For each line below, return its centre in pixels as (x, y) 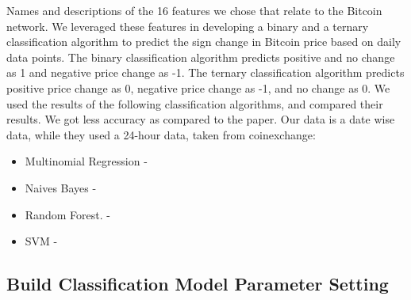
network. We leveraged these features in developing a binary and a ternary (188, 26)
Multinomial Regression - (86, 161)
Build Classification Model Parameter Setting (198, 284)
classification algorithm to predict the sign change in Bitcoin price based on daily (204, 42)
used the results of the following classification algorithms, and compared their (195, 103)
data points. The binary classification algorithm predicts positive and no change (201, 57)
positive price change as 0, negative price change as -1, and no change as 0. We (198, 87)
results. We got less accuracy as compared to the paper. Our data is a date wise (201, 119)
